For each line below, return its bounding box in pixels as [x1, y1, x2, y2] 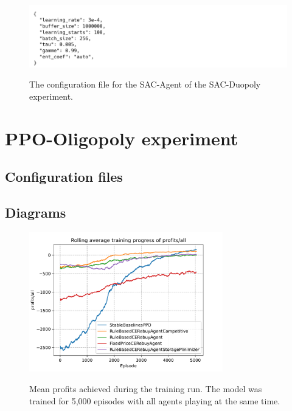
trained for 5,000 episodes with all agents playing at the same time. [29, 394, 280, 407]
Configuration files [5, 167, 123, 186]
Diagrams [5, 203, 66, 222]
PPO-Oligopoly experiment [5, 125, 238, 150]
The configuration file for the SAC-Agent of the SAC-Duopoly [29, 78, 261, 91]
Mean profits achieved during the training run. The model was [29, 382, 262, 395]
